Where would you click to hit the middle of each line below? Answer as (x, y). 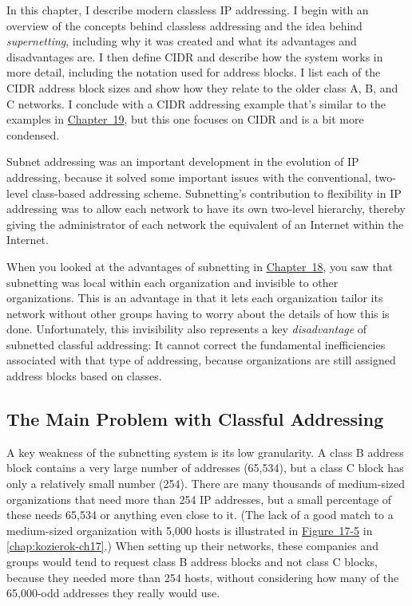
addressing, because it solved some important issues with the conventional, (189, 177)
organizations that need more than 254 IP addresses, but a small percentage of (199, 499)
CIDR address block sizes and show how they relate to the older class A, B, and (202, 87)
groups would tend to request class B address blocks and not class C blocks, (192, 562)
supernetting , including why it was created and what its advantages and (182, 41)
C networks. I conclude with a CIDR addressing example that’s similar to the (196, 103)
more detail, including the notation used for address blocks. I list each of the (194, 72)
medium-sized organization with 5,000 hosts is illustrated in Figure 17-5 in (190, 530)
